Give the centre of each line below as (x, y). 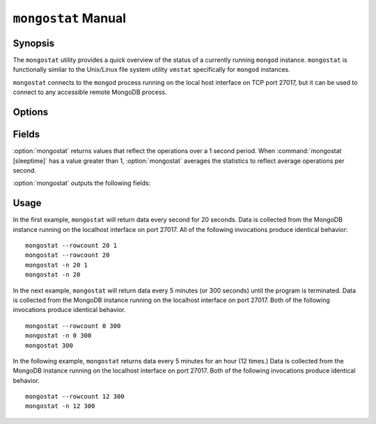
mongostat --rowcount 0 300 (73, 326)
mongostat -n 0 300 (58, 336)
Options (31, 112)
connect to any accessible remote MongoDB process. (90, 92)
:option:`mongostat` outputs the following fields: (82, 183)
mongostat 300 (49, 345)
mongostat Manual (70, 18)
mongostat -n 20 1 (57, 265)
